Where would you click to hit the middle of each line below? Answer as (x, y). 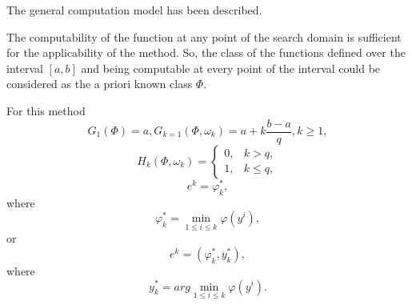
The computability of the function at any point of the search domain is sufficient (204, 36)
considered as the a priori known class (100, 84)
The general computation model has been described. (134, 10)
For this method (46, 110)
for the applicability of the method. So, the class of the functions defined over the (206, 52)
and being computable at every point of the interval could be (231, 68)
